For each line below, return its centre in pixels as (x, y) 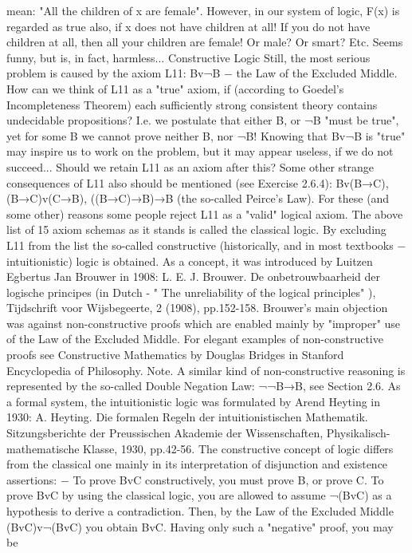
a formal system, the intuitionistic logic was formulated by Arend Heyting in (194, 401)
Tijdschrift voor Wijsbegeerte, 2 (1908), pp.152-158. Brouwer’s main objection (197, 308)
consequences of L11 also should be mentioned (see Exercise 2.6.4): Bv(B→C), (198, 182)
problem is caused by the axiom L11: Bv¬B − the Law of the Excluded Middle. (202, 73)
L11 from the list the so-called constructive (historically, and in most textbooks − (206, 245)
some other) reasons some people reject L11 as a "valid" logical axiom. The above (205, 213)
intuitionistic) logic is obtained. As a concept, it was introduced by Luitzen (190, 261)
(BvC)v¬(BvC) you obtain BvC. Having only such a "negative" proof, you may (200, 526)
